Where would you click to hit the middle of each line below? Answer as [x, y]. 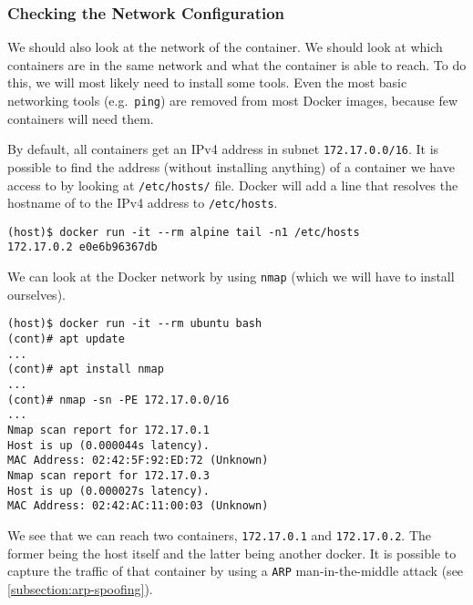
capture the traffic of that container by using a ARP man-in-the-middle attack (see [236, 571]
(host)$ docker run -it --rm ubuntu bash [135, 324]
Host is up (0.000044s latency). [108, 445]
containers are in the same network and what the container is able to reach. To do [237, 64]
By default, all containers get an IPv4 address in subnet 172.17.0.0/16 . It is [223, 149]
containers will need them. [81, 118]
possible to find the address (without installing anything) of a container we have [231, 166]
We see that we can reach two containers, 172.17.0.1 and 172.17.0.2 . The [219, 534]
